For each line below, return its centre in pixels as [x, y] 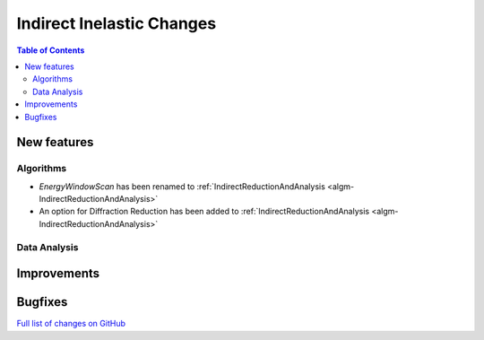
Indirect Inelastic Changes [117, 23]
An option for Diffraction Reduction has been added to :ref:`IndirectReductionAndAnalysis [204, 212]
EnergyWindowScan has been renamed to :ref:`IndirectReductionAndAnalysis [182, 186]
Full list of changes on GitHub [71, 324]
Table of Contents [51, 50]
